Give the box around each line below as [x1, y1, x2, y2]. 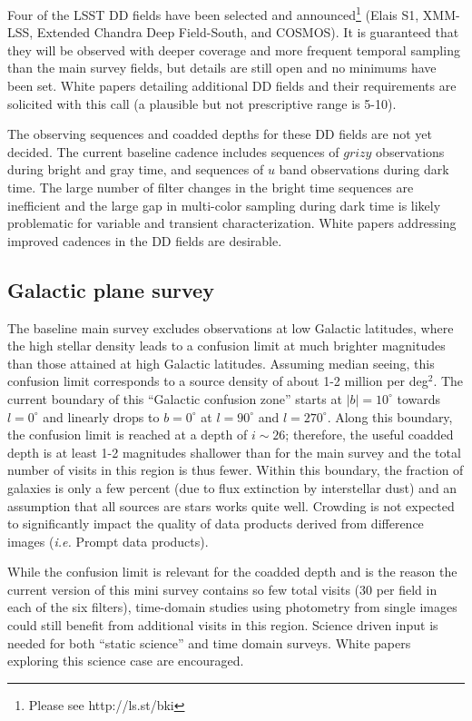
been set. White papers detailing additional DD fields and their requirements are [7, 76, 457, 95]
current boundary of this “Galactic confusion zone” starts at [7, 389, 342, 408]
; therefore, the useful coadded [285, 425, 454, 444]
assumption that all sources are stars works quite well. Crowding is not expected [7, 496, 455, 515]
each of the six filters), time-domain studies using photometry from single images [7, 598, 457, 617]
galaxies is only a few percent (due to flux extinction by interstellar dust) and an [7, 478, 457, 497]
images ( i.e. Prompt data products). [7, 531, 209, 550]
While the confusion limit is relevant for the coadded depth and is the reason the [7, 562, 457, 581]
